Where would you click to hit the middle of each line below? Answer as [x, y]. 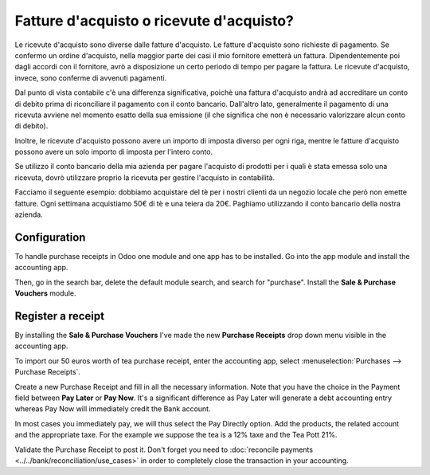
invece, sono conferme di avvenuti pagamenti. [91, 78]
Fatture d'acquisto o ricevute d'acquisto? [154, 21]
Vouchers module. [45, 293]
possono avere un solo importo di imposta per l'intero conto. [114, 152]
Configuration [50, 237]
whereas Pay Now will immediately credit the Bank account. [113, 409]
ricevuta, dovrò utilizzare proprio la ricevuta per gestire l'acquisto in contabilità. [145, 177]
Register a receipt [60, 316]
